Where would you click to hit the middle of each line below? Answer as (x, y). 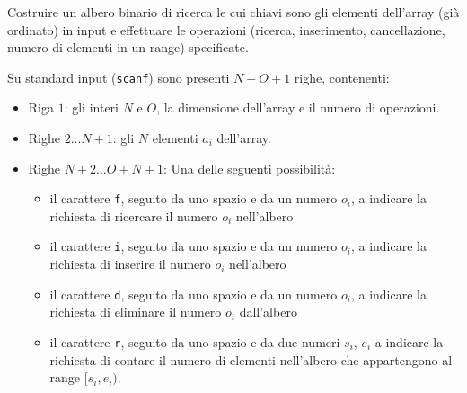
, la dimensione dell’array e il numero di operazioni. (298, 107)
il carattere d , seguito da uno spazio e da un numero (194, 294)
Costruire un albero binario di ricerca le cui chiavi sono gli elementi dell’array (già (233, 12)
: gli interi (91, 107)
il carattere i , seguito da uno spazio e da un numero (194, 246)
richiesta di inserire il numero (130, 264)
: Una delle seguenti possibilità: (249, 168)
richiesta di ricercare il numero (134, 215)
